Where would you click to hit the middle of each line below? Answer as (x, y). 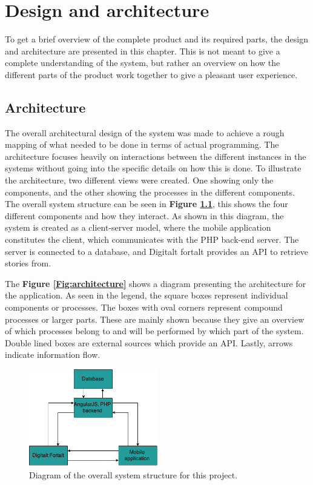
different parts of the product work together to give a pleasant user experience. (151, 74)
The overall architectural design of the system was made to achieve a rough (145, 132)
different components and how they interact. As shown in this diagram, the (144, 215)
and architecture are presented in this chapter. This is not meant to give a (143, 51)
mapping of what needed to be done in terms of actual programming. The (142, 144)
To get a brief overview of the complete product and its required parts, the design (156, 39)
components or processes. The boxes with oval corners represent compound (144, 307)
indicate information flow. (53, 355)
